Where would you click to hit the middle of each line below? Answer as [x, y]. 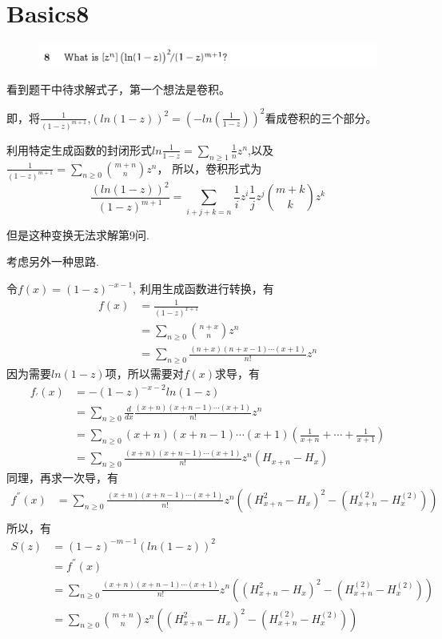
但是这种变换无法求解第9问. [78, 234]
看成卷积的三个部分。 [321, 117]
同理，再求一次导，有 [62, 478]
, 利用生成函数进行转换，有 [203, 288]
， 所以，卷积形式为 [209, 168]
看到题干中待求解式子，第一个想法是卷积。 [118, 88]
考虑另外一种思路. [53, 261]
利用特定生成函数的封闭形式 [79, 149]
